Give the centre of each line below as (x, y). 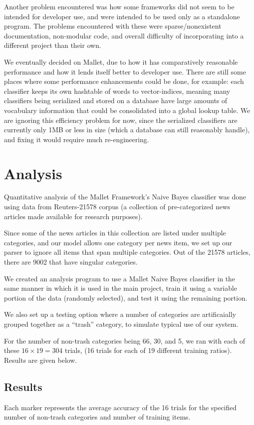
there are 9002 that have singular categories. (71, 262)
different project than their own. (53, 45)
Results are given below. (41, 360)
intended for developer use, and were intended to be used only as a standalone (122, 16)
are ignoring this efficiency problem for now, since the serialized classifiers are (121, 120)
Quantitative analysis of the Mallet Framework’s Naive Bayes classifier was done (125, 197)
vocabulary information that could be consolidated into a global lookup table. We (127, 110)
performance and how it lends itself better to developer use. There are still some (125, 71)
